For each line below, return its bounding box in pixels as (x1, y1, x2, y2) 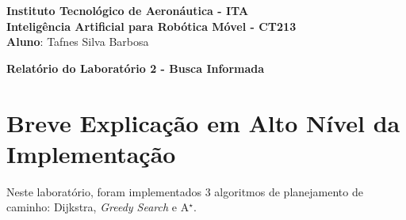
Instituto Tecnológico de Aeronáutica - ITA (6, 2, 249, 18)
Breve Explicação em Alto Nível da (6, 106, 400, 138)
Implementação (6, 137, 176, 169)
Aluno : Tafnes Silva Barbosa (6, 33, 149, 50)
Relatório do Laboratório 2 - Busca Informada (6, 59, 265, 76)
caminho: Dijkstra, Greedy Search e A (6, 199, 190, 215)
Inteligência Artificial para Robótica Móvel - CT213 (6, 17, 297, 34)
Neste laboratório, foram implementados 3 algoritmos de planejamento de (6, 183, 363, 199)
